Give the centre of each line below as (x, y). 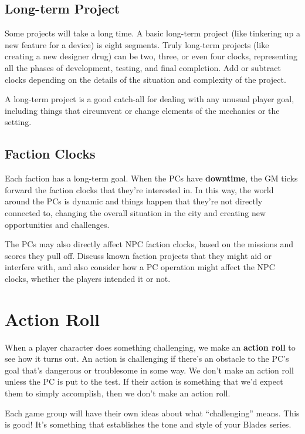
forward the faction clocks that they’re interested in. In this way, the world (139, 189)
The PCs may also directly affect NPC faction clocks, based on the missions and (149, 244)
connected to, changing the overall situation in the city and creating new (135, 212)
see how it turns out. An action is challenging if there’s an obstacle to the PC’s (147, 359)
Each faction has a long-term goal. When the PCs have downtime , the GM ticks (151, 178)
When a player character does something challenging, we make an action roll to (150, 347)
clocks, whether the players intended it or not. (88, 278)
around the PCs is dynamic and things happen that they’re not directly (134, 201)
